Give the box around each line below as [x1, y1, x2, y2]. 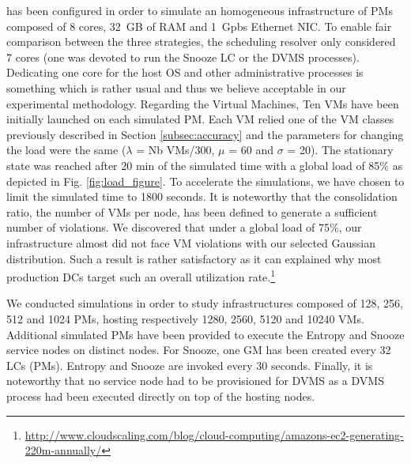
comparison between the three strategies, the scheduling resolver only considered [6, 33, 396, 50]
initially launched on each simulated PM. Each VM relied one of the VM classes [6, 111, 394, 127]
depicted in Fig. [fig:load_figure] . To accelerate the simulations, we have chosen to [6, 172, 405, 189]
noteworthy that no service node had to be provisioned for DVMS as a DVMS [6, 372, 384, 389]
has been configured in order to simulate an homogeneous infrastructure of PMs [6, 2, 393, 18]
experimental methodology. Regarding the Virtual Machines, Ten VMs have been [6, 95, 399, 111]
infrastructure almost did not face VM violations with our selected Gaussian [6, 234, 376, 251]
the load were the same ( [6, 141, 126, 158]
